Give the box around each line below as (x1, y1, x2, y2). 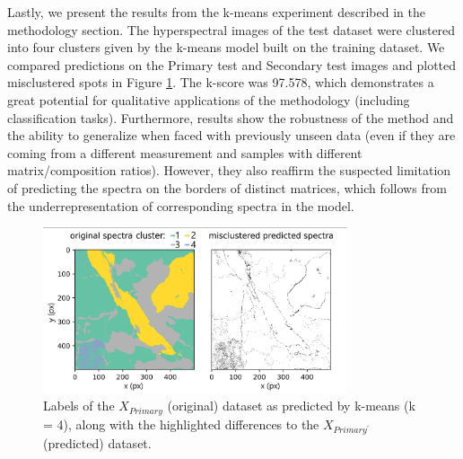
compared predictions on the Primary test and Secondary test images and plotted (7, 55, 457, 74)
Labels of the (43, 396, 115, 415)
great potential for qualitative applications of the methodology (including (7, 90, 410, 109)
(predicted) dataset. (43, 433, 152, 452)
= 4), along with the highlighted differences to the (43, 414, 319, 433)
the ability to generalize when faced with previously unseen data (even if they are (7, 126, 456, 145)
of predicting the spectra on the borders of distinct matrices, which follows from (7, 178, 447, 197)
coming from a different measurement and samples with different (7, 143, 363, 162)
